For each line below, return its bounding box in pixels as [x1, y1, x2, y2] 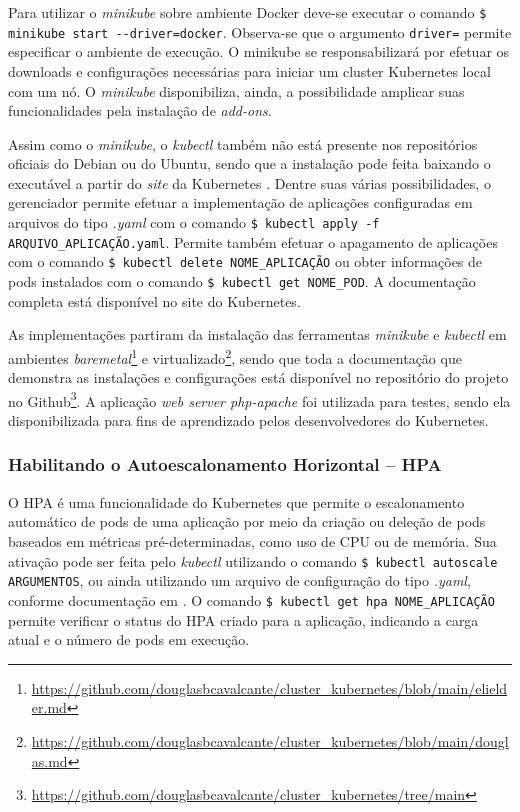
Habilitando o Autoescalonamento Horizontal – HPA [8, 452, 442, 477]
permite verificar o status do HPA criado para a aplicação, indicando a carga [8, 609, 479, 630]
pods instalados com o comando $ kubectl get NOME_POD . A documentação [8, 271, 476, 292]
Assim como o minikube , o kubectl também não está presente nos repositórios [8, 133, 478, 154]
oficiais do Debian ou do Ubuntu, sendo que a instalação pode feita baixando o [8, 153, 491, 174]
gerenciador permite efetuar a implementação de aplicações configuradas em [8, 192, 473, 213]
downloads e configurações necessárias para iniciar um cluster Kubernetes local [8, 60, 491, 81]
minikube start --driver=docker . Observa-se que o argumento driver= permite [8, 21, 512, 42]
